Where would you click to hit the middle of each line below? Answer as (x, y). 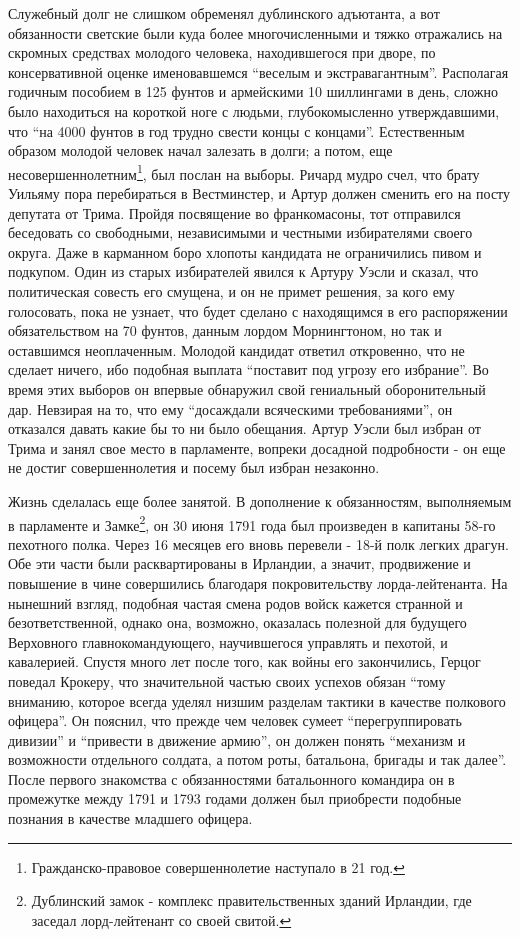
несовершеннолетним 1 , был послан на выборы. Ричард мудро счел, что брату (244, 172)
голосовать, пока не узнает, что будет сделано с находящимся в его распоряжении (258, 310)
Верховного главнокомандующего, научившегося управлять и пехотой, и (228, 641)
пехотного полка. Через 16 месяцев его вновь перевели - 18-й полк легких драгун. (258, 543)
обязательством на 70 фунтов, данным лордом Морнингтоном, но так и (225, 330)
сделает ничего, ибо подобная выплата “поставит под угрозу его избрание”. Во (248, 369)
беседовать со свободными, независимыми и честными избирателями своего (240, 232)
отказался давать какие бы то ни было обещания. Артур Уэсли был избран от (244, 428)
